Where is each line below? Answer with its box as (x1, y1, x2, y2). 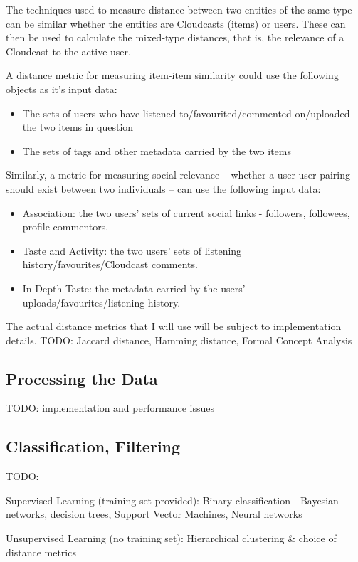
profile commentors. (22, 219, 109, 234)
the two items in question (22, 120, 134, 134)
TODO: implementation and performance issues (6, 401, 214, 415)
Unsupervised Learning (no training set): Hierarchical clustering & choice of (6, 531, 337, 546)
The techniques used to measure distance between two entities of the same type (6, 2, 352, 16)
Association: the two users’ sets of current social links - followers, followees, (22, 205, 350, 220)
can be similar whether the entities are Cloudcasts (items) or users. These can (6, 16, 346, 31)
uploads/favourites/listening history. (22, 295, 181, 309)
